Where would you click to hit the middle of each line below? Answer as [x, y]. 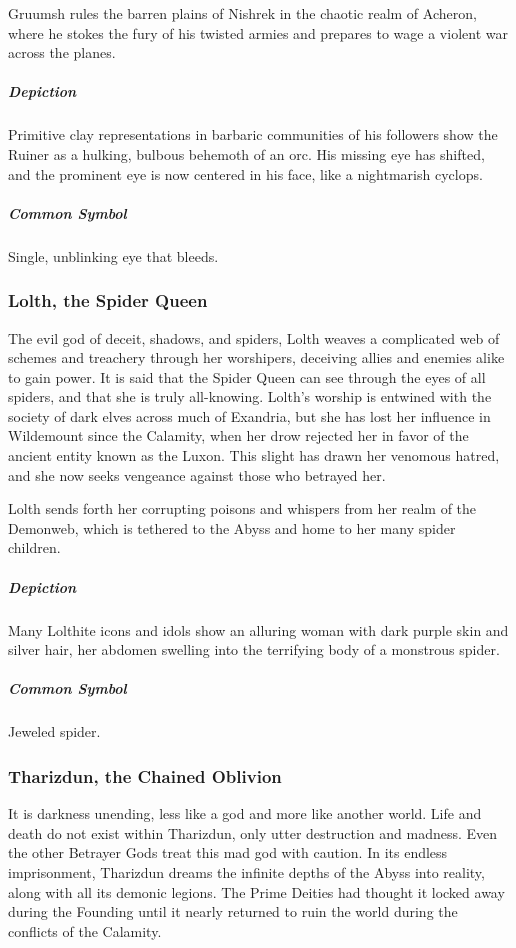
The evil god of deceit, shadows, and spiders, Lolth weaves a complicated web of [254, 337]
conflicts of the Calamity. [85, 930]
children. [34, 547]
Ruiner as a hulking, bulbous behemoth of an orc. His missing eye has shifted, [246, 153]
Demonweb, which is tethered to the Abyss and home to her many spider [232, 527]
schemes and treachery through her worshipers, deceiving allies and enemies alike [256, 357]
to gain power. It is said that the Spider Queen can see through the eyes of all [247, 376]
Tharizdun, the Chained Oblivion [145, 775]
